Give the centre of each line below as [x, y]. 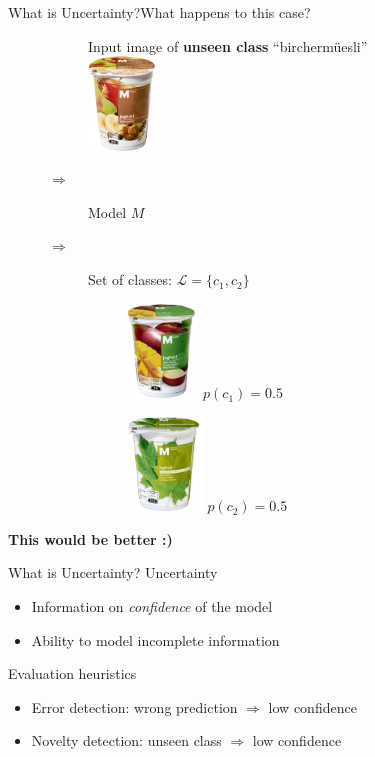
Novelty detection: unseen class [126, 740]
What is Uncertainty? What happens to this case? [159, 12]
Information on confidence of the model [152, 605]
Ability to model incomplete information [155, 639]
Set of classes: [130, 279]
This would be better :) [90, 538]
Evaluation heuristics [72, 673]
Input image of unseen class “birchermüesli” [228, 45]
